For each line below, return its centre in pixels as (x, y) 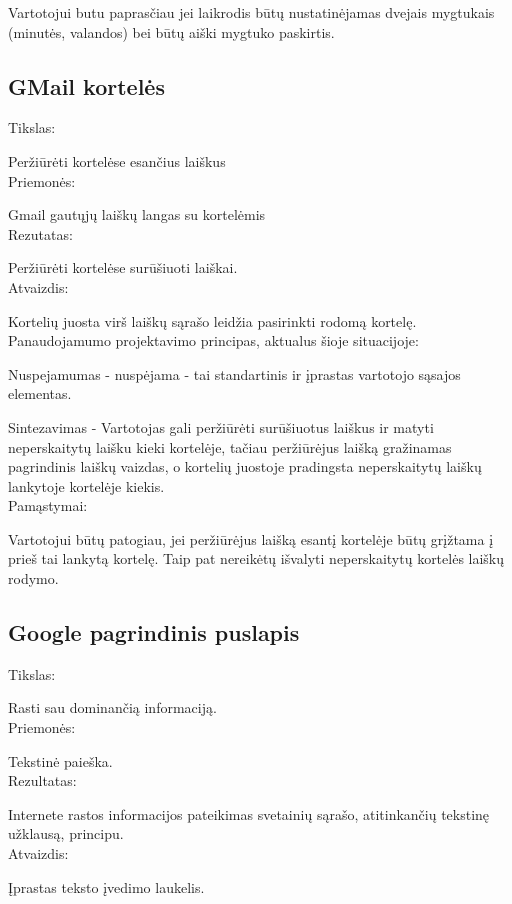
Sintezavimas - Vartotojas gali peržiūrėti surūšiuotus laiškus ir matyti (221, 426)
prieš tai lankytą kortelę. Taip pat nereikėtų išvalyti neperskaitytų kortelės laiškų (256, 558)
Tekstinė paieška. (60, 760)
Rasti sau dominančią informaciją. (112, 707)
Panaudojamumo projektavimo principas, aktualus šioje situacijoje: (213, 340)
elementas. (40, 393)
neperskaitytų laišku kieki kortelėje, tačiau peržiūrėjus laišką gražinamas (230, 446)
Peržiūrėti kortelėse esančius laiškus (117, 160)
